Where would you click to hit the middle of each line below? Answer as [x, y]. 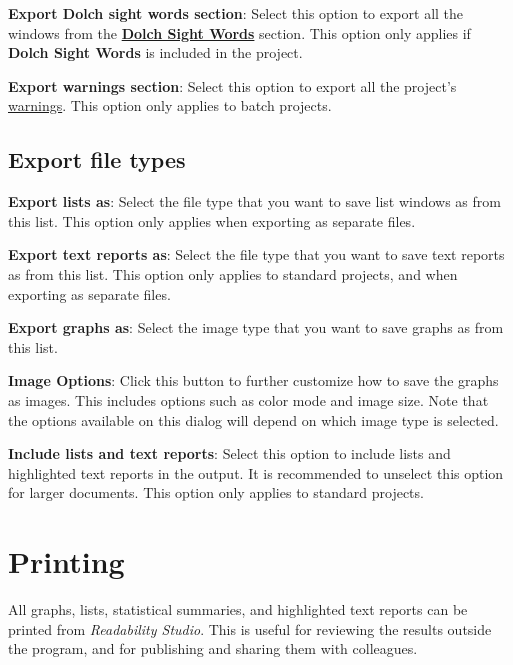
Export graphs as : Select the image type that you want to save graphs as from [256, 327]
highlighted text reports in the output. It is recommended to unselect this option [256, 472]
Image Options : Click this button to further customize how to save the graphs [253, 380]
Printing [66, 561]
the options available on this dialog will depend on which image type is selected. [253, 419]
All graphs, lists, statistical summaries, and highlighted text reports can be [238, 609]
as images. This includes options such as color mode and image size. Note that [248, 399]
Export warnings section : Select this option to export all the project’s [232, 85]
